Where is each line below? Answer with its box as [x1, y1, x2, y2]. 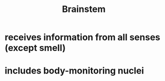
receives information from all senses [5, 31, 160, 43]
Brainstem [62, 3, 106, 15]
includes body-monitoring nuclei [5, 65, 144, 76]
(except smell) [5, 42, 66, 53]
